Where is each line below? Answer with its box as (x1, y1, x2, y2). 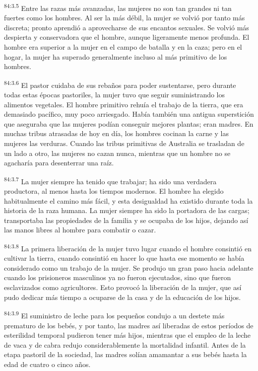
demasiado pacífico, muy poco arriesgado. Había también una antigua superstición (4, 109, 254, 119)
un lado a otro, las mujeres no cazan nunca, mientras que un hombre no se (4, 148, 231, 158)
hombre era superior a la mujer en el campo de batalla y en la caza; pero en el (4, 42, 242, 52)
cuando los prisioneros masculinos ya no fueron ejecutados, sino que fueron (4, 272, 231, 283)
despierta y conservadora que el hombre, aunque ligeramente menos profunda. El (4, 32, 250, 42)
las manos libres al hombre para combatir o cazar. (4, 224, 156, 235)
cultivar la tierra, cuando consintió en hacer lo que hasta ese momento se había (4, 253, 245, 263)
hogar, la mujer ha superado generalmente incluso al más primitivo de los (4, 51, 227, 62)
